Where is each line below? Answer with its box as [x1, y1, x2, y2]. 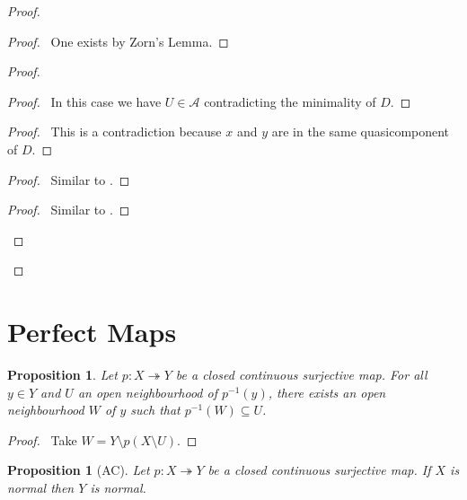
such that [130, 400, 181, 419]
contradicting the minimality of [204, 92, 376, 110]
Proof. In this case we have [7, 92, 162, 110]
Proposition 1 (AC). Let [7, 461, 150, 479]
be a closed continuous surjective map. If [207, 461, 431, 479]
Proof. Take [7, 430, 77, 449]
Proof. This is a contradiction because [7, 122, 222, 141]
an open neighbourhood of [77, 382, 217, 401]
